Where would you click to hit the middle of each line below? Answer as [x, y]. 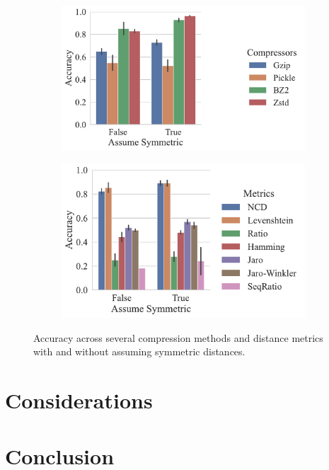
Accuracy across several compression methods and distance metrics [178, 337]
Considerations [79, 400]
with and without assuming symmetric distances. [139, 351]
